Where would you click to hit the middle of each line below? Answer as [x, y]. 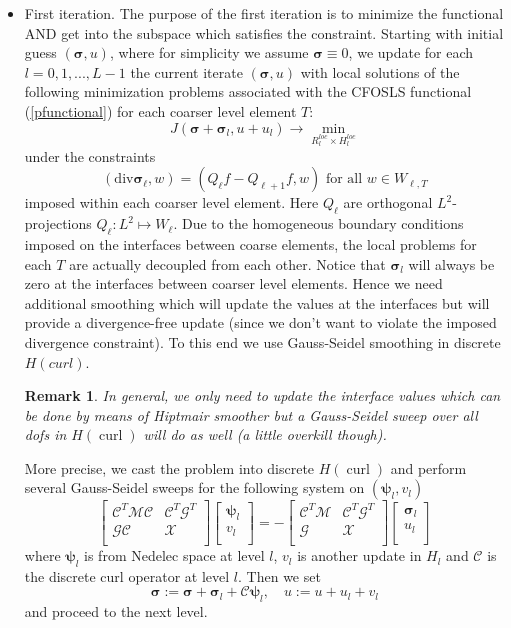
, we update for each [411, 52]
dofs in [45, 434]
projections [58, 223]
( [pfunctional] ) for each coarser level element [160, 110]
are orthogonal [388, 202]
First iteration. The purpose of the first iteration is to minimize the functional [264, 13]
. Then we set [279, 575]
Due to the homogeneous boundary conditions [322, 223]
